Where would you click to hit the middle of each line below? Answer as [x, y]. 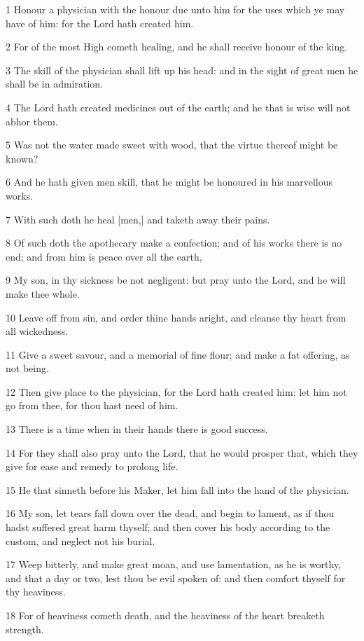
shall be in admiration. [54, 84]
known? [22, 158]
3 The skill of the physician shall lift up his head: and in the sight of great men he [182, 70]
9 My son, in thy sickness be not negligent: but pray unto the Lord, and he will [176, 280]
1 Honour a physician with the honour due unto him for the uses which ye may [175, 9]
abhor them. [32, 121]
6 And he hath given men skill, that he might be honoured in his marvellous [169, 182]
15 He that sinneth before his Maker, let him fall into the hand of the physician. [177, 489]
